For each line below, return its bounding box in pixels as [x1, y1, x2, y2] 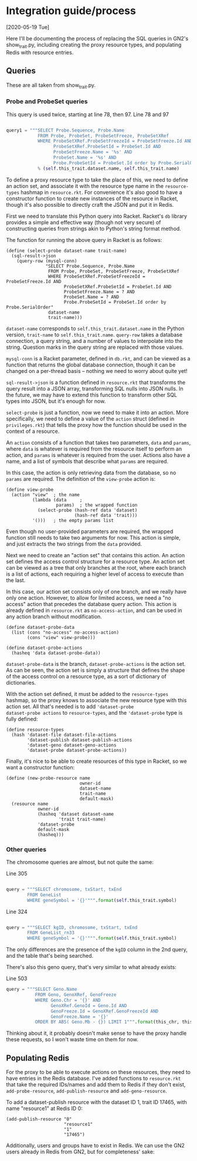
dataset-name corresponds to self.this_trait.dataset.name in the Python [6, 325, 185, 332]
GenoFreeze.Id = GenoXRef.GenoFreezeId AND [50, 1008, 159, 1014]
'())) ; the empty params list [32, 517, 114, 523]
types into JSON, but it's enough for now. [6, 398, 106, 405]
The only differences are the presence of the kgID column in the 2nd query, [6, 946, 188, 953]
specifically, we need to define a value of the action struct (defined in [6, 415, 175, 422]
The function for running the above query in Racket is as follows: [6, 236, 162, 243]
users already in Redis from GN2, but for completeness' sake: [6, 1148, 155, 1155]
